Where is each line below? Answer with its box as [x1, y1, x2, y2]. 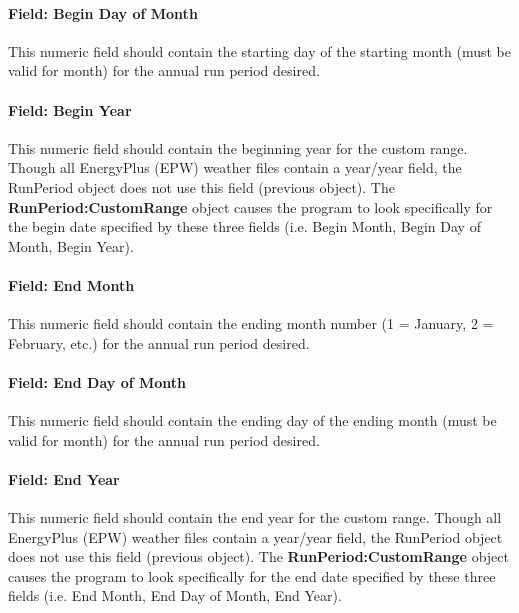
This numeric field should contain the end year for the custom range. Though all [8, 507, 502, 528]
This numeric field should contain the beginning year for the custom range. [8, 137, 468, 158]
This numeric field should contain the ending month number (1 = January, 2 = [8, 313, 494, 334]
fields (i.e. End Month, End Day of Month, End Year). [8, 585, 342, 606]
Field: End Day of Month [8, 371, 187, 392]
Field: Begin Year [8, 99, 132, 120]
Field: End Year [8, 468, 120, 489]
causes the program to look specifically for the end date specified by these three [8, 565, 496, 586]
